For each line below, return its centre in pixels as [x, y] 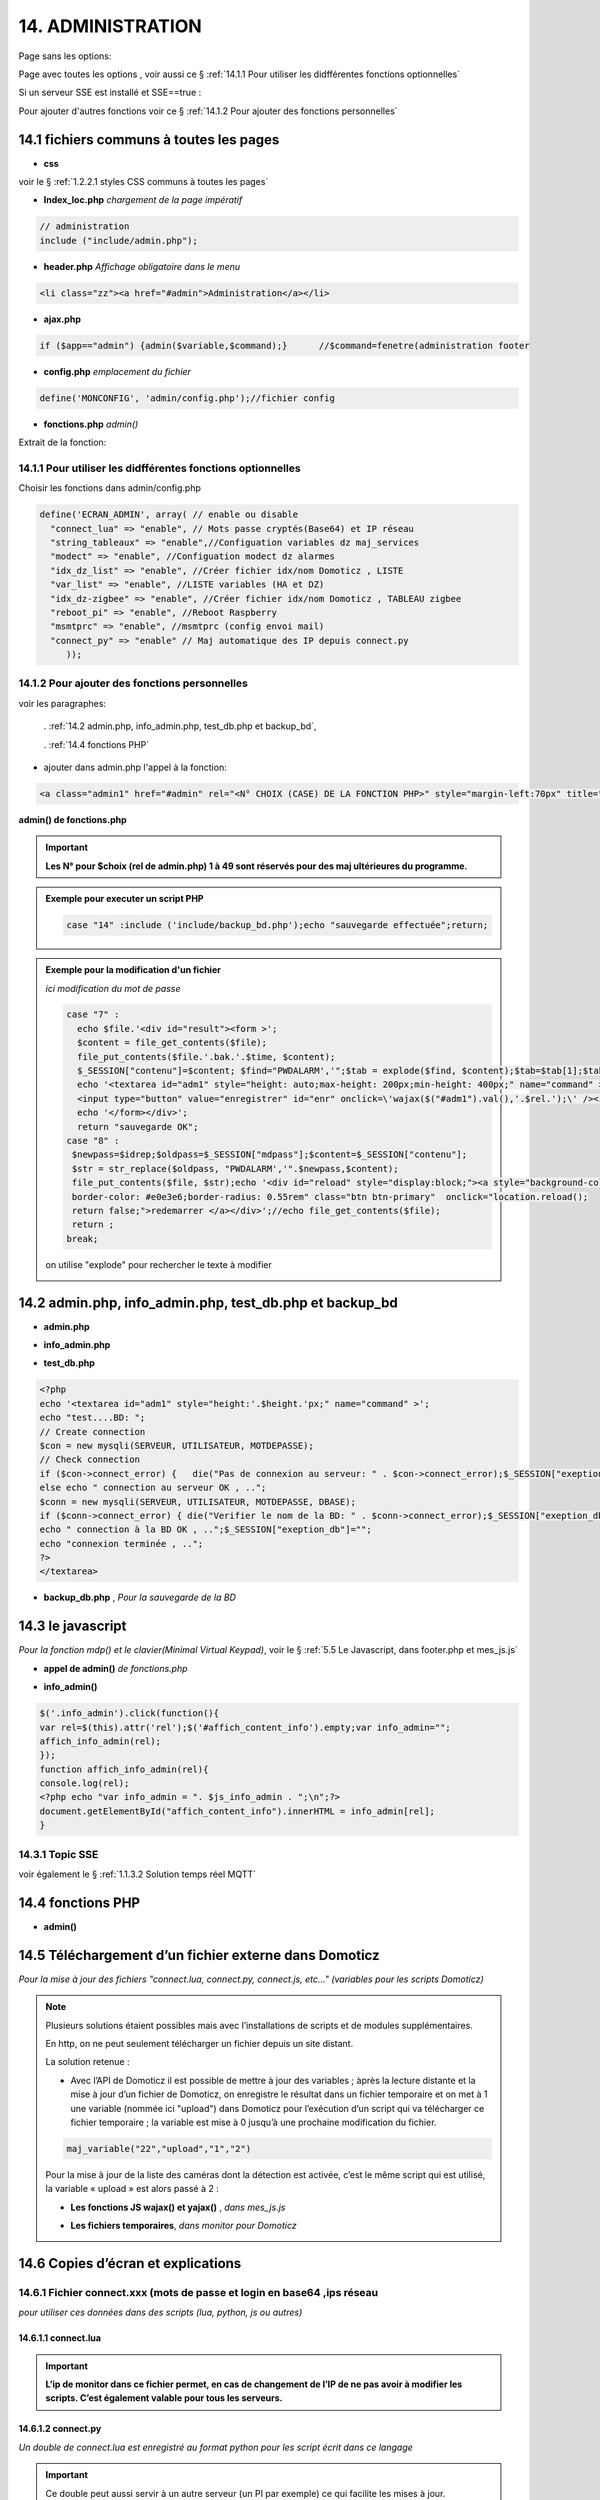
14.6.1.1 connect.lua [60, 2338]
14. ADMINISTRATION [110, 26]
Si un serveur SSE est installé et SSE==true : [110, 92]
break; [82, 1238]
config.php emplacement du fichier [117, 371]
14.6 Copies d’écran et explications [130, 2263]
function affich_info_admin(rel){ [124, 1769]
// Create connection [92, 1431]
